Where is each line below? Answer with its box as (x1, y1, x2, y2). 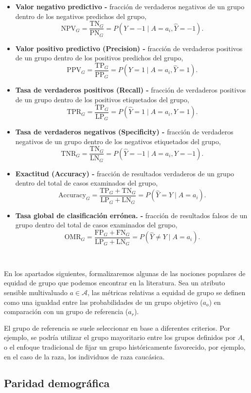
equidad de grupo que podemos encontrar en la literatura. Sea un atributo (4, 278, 225, 288)
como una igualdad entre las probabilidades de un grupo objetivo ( (4, 297, 203, 307)
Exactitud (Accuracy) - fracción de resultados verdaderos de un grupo (15, 168, 234, 178)
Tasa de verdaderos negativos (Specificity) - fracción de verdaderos (15, 127, 233, 137)
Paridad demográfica (4, 375, 110, 390)
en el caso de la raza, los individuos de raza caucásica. (4, 351, 165, 361)
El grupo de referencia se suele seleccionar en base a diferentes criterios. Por (4, 322, 231, 333)
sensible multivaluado (4, 287, 68, 297)
